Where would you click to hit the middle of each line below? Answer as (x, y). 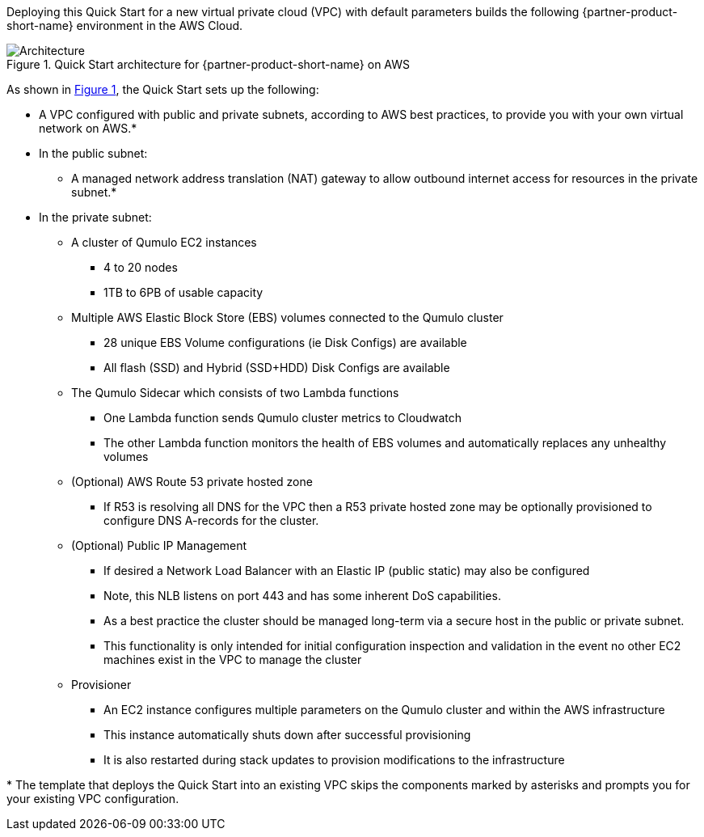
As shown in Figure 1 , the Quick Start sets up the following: (163, 89)
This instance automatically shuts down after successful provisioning (287, 735)
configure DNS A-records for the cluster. (211, 520)
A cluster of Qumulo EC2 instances (164, 242)
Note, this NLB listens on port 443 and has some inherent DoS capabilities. (302, 596)
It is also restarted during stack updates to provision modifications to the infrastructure (334, 760)
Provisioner (101, 685)
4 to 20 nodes (141, 267)
